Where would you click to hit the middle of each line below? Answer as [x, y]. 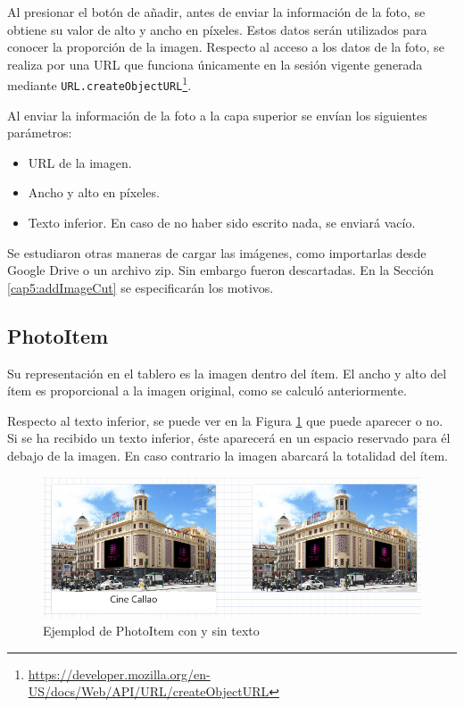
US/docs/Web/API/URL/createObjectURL [149, 691]
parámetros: [40, 133]
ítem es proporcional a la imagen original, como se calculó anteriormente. [207, 391]
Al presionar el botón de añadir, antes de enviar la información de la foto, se [216, 12]
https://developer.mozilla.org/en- [119, 674]
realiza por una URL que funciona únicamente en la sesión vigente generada [215, 64]
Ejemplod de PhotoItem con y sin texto [151, 630]
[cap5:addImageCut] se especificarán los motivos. [141, 287]
